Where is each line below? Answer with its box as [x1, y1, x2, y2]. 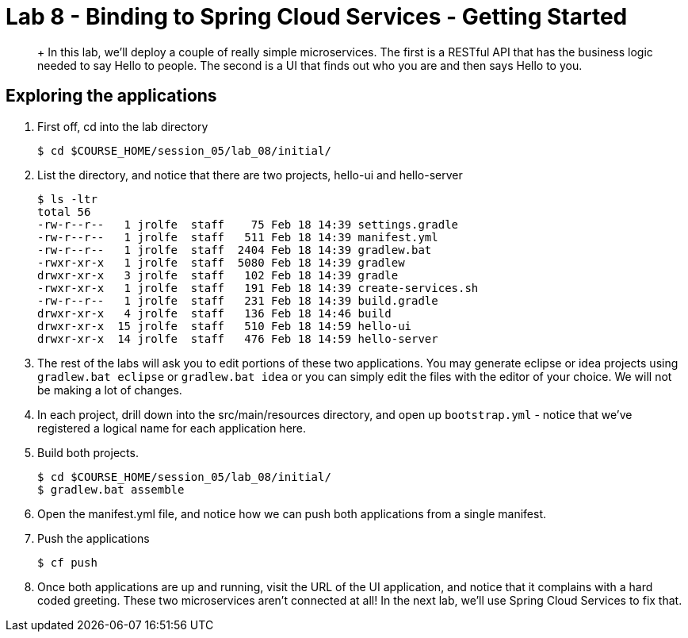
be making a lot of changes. [37, 382, 182, 397]
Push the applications [37, 531, 150, 545]
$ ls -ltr [37, 192, 97, 206]
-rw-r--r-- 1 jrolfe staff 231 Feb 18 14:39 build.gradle [37, 294, 438, 307]
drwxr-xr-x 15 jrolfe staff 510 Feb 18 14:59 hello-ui [37, 319, 412, 332]
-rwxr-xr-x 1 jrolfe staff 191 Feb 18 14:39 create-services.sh [37, 281, 479, 294]
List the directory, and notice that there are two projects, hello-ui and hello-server [37, 167, 463, 182]
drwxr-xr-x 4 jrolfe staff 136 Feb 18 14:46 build [37, 306, 392, 320]
